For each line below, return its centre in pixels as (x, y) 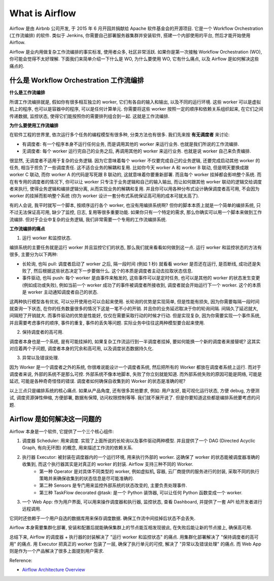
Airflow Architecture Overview (54, 570)
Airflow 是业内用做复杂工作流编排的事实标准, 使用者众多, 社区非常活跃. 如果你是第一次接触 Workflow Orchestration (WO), (136, 52)
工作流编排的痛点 (27, 229)
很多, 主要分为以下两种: (34, 255)
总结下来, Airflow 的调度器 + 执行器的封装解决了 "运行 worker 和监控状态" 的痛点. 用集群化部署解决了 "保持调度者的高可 (134, 537)
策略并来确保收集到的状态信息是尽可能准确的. (87, 478)
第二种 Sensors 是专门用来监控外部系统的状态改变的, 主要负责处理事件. (113, 485)
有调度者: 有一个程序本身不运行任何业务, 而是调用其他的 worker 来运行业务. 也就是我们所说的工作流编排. (131, 144)
